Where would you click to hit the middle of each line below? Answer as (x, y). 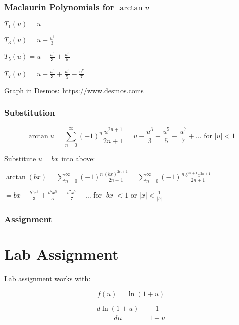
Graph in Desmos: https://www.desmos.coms (74, 90)
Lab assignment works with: (47, 278)
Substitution (30, 113)
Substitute (20, 158)
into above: (78, 158)
